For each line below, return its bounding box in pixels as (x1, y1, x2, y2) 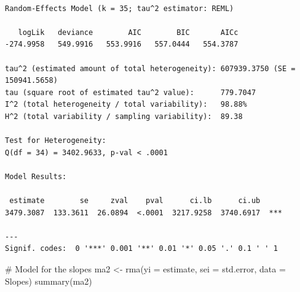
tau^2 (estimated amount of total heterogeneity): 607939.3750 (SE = (5, 64, 296, 73)
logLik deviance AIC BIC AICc (18, 28, 239, 37)
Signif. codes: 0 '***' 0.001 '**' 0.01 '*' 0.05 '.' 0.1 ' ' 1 (5, 244, 278, 253)
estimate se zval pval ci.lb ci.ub (9, 196, 261, 206)
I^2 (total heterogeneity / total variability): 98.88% (5, 100, 247, 109)
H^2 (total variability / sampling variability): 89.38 (5, 112, 243, 121)
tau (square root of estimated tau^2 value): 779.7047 (5, 88, 256, 97)
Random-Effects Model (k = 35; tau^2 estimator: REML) (5, 4, 234, 13)
